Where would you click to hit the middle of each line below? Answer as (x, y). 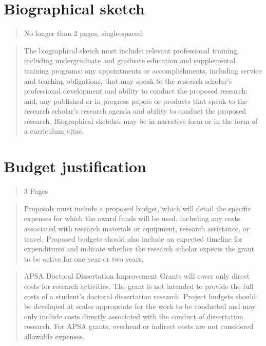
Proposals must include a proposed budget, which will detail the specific (137, 208)
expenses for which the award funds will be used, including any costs (132, 218)
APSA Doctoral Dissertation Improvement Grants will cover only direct (137, 276)
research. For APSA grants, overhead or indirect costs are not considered (139, 326)
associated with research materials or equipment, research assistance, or (137, 228)
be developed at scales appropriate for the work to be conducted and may (140, 306)
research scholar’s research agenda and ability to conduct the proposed (135, 111)
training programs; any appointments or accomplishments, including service (143, 70)
